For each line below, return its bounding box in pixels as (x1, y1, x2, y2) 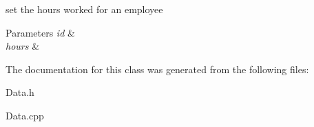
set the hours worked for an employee (6, 2, 163, 16)
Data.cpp (6, 108, 44, 122)
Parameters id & (6, 25, 75, 39)
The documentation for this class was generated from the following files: (6, 61, 309, 76)
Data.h (6, 85, 34, 99)
